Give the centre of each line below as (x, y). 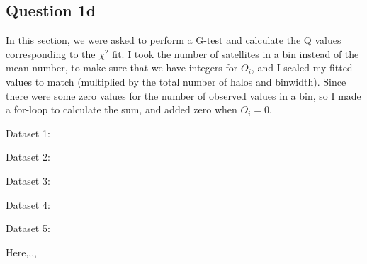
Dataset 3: (28, 180)
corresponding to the (51, 53)
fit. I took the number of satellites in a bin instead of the (236, 53)
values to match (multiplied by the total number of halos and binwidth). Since (176, 81)
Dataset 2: (28, 157)
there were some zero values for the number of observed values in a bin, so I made (183, 95)
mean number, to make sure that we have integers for (122, 68)
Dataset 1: (28, 133)
